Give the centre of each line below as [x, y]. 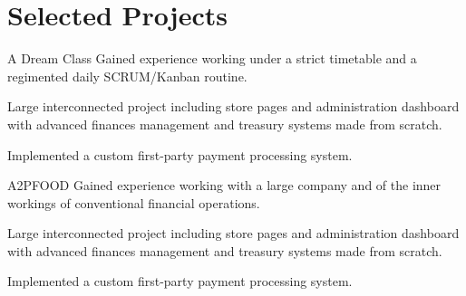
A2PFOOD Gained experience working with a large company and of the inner [224, 185]
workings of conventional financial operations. [134, 202]
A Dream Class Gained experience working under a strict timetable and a [212, 58]
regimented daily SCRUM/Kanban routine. [127, 76]
